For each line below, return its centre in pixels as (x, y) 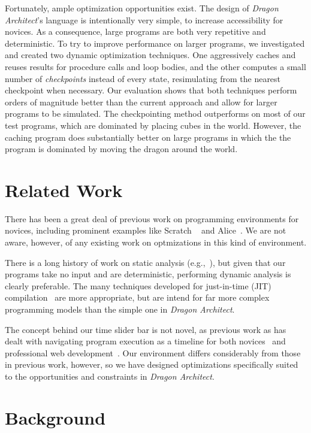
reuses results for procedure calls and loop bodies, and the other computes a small (155, 66)
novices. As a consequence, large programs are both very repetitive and (135, 31)
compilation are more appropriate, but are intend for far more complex (137, 297)
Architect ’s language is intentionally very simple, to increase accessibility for (144, 19)
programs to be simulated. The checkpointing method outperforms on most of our (155, 113)
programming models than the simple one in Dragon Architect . (120, 309)
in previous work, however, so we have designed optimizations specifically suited (152, 364)
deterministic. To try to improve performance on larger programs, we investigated (155, 43)
